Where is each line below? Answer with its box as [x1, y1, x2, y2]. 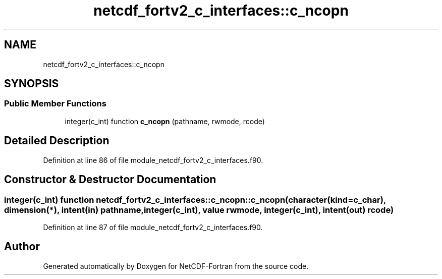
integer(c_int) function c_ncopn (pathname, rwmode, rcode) [65, 117, 265, 126]
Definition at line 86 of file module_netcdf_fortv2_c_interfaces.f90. [43, 155, 263, 164]
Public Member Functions [4, 98, 106, 109]
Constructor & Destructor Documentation [4, 173, 216, 186]
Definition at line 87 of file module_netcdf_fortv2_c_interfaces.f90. [43, 222, 263, 232]
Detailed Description [4, 134, 109, 147]
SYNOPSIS [4, 77, 59, 90]
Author [4, 240, 40, 253]
